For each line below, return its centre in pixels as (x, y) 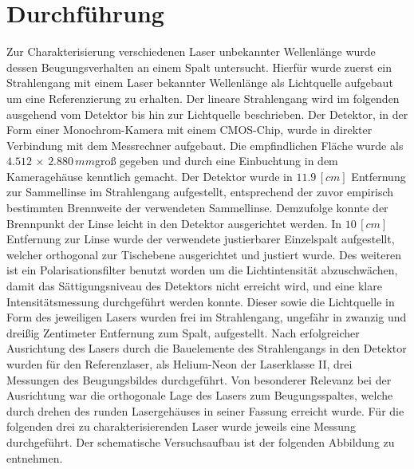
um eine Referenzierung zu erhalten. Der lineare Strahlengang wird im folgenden (203, 98)
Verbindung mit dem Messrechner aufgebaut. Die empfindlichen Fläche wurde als (205, 145)
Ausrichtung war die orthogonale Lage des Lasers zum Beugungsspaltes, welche (200, 395)
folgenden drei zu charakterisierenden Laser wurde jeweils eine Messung (181, 426)
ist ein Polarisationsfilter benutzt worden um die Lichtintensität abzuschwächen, (202, 270)
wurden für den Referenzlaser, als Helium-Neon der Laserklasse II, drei (179, 364)
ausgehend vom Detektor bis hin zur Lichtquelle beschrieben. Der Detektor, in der (207, 114)
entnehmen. (35, 457)
